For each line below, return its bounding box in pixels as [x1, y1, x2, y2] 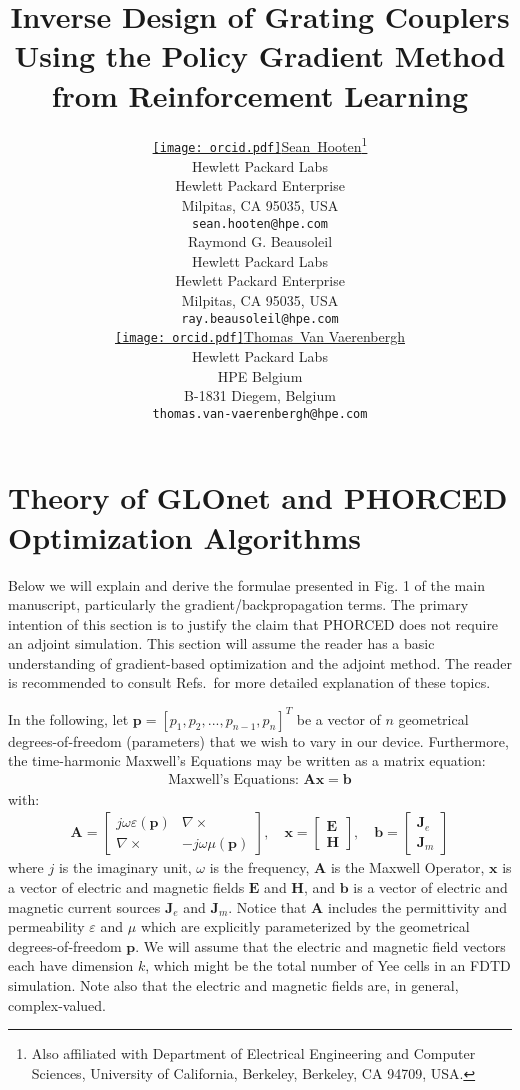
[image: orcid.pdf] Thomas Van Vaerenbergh [114, 326, 406, 347]
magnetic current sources [8, 896, 161, 917]
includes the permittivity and [327, 896, 507, 917]
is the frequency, [209, 857, 310, 878]
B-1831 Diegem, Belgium [184, 385, 336, 406]
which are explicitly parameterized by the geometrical [140, 916, 470, 937]
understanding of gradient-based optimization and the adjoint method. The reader [8, 652, 512, 673]
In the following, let [8, 708, 129, 729]
